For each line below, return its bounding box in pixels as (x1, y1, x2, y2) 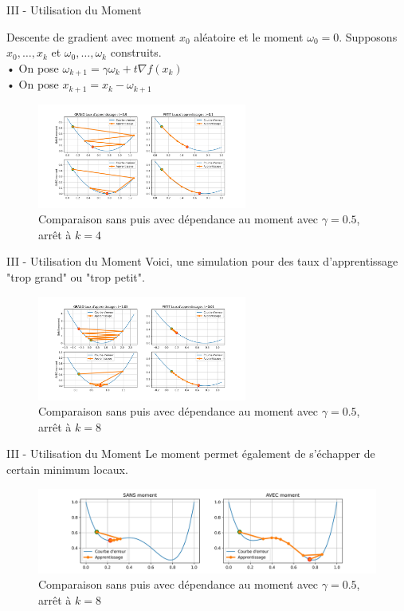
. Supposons (339, 28, 398, 45)
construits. (110, 44, 162, 61)
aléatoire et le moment (194, 28, 304, 45)
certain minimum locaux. (6, 461, 128, 478)
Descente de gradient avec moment (6, 28, 176, 45)
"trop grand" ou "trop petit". (6, 269, 145, 286)
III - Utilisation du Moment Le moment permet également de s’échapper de (6, 445, 375, 462)
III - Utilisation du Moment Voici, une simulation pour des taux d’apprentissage (6, 253, 398, 270)
